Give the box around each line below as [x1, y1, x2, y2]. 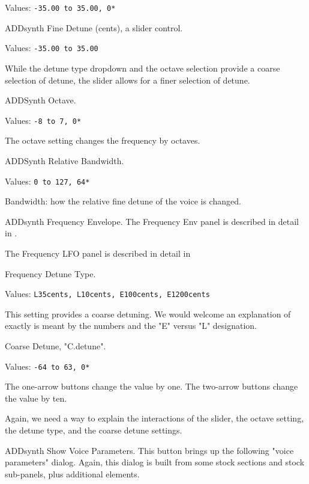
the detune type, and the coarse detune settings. [5, 424, 182, 437]
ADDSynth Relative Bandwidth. [5, 154, 124, 167]
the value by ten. [5, 391, 67, 404]
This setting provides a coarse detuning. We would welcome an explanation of [5, 307, 291, 320]
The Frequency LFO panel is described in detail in [5, 247, 191, 259]
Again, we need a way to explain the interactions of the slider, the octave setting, [5, 412, 304, 424]
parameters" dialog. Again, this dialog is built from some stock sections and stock [5, 456, 305, 468]
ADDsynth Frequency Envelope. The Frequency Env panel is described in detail [5, 215, 299, 227]
